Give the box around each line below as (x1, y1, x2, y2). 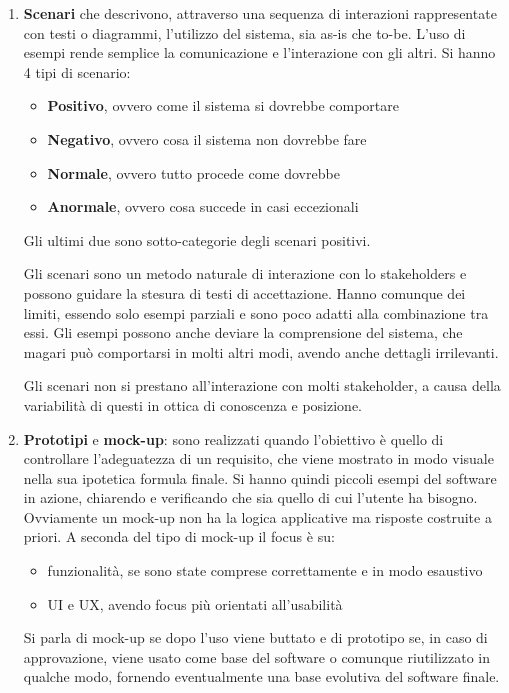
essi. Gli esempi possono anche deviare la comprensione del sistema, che (23, 322, 463, 343)
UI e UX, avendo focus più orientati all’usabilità (47, 593, 343, 614)
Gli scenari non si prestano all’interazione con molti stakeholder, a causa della (23, 375, 501, 396)
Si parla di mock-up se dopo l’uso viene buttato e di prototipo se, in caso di (23, 627, 488, 648)
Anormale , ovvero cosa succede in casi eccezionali (47, 196, 359, 217)
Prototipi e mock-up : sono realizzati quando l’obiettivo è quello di (23, 428, 444, 449)
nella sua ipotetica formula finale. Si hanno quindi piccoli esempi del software (23, 467, 497, 488)
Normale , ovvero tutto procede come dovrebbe (47, 162, 340, 183)
